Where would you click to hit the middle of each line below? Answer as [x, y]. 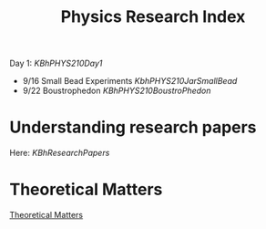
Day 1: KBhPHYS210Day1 [56, 63]
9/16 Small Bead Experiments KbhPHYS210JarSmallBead [130, 81]
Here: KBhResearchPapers [60, 153]
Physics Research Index [153, 17]
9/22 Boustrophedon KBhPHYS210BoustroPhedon [117, 91]
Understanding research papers [133, 127]
